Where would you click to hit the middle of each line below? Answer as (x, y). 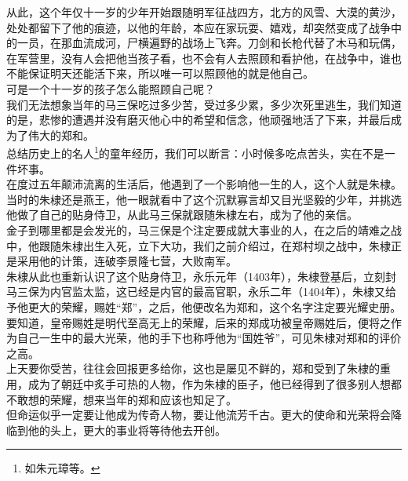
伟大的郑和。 (61, 135)
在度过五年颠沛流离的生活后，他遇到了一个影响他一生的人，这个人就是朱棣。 (204, 184)
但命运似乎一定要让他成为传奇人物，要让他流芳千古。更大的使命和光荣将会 (199, 415)
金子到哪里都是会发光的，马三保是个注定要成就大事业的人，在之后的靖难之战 (204, 230)
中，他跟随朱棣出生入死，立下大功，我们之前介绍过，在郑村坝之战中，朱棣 (199, 245)
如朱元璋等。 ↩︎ (62, 468)
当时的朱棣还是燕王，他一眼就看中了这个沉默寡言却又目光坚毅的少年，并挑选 (204, 199)
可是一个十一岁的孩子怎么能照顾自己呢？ (111, 88)
